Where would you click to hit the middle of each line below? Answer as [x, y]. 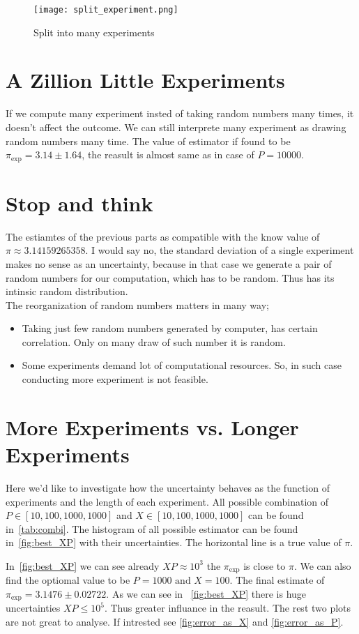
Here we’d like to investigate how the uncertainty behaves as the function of [168, 487]
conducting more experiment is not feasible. [115, 379]
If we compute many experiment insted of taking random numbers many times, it [180, 113]
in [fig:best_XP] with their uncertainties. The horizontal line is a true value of [174, 542]
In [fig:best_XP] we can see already [83, 565]
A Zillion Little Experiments [145, 80]
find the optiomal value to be [68, 580]
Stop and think [79, 203]
